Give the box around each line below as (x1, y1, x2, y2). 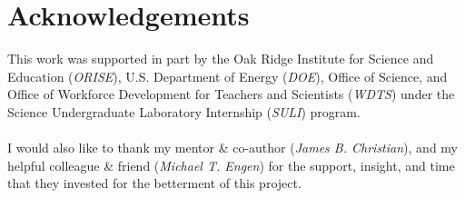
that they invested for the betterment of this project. (7, 173, 302, 193)
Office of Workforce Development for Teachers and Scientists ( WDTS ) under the (7, 84, 455, 104)
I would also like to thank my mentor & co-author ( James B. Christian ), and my (7, 138, 458, 157)
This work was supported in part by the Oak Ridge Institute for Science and (7, 49, 434, 68)
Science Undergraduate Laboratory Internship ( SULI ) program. (7, 102, 361, 121)
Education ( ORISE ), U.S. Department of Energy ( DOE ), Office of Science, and (7, 66, 448, 85)
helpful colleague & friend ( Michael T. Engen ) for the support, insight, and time (7, 155, 455, 174)
